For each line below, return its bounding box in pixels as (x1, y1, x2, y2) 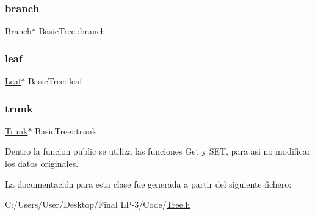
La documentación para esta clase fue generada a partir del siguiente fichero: (5, 177, 292, 190)
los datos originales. (5, 157, 79, 170)
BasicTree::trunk (35, 124, 97, 137)
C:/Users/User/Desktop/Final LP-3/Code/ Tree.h (5, 198, 190, 211)
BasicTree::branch (38, 24, 106, 37)
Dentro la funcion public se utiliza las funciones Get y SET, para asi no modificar (5, 145, 311, 158)
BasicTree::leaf (27, 75, 82, 87)
